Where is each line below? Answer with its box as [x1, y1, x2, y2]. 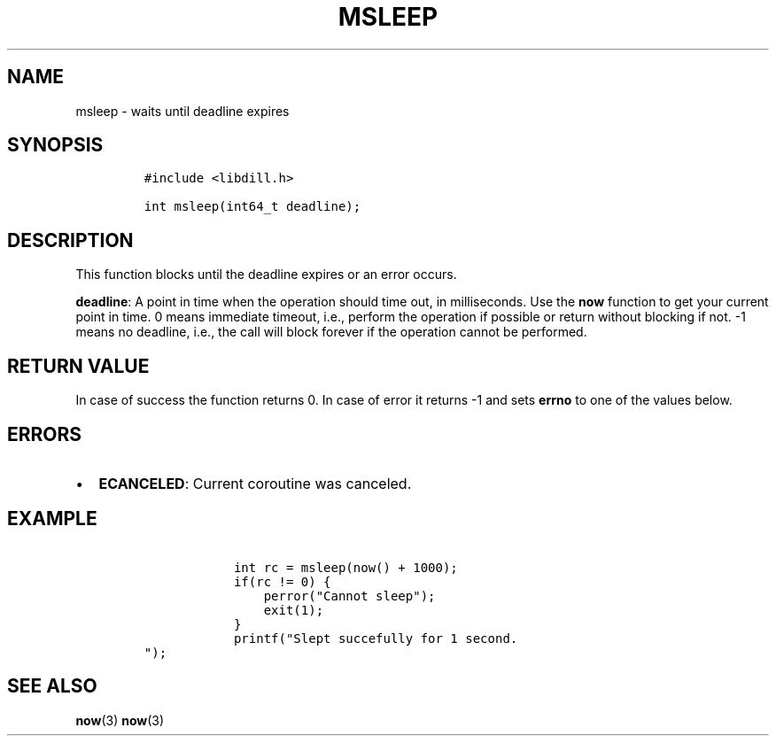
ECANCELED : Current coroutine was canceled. [98, 474, 412, 492]
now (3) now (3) [75, 712, 165, 728]
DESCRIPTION [7, 228, 134, 252]
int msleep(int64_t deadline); [144, 199, 361, 214]
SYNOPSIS [7, 134, 104, 157]
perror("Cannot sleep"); [263, 588, 436, 603]
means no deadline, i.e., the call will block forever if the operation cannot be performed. [75, 324, 587, 340]
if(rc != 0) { [233, 574, 331, 589]
